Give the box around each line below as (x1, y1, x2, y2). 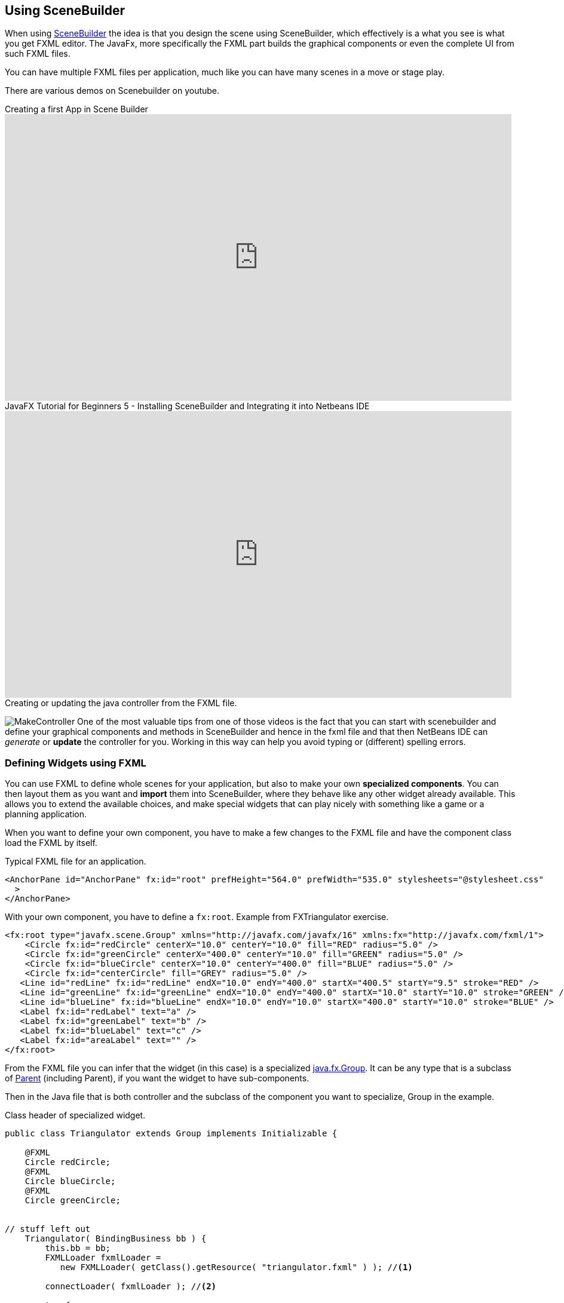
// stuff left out (5, 1224, 91, 1234)
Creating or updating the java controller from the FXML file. (5, 698, 237, 709)
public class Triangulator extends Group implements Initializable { (5, 1129, 338, 1139)
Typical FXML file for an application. (5, 856, 146, 867)
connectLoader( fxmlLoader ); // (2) (45, 1281, 217, 1292)
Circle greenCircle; (24, 1195, 121, 1206)
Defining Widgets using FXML (5, 756, 146, 769)
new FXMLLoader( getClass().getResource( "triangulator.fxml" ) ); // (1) (60, 1262, 413, 1273)
